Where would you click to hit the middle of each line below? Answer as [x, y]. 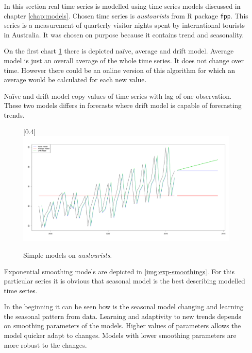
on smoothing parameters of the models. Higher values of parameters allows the [122, 326]
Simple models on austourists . [68, 255]
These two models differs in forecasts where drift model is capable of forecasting [123, 105]
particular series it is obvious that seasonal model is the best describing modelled [125, 281]
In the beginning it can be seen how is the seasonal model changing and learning [124, 307]
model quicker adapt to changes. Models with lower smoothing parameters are [120, 335]
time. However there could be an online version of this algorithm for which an [119, 70]
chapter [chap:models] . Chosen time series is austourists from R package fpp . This [126, 15]
